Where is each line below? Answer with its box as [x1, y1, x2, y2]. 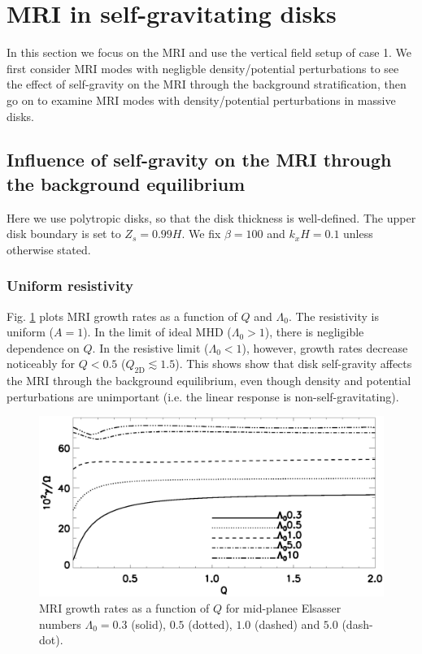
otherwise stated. [7, 240, 91, 258]
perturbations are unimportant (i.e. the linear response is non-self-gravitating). [7, 388, 399, 405]
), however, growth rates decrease [241, 339, 408, 356]
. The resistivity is [288, 307, 379, 324]
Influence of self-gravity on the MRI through [7, 147, 392, 172]
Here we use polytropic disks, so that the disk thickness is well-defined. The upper [7, 209, 416, 226]
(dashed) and [254, 615, 320, 632]
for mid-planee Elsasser [225, 599, 342, 616]
